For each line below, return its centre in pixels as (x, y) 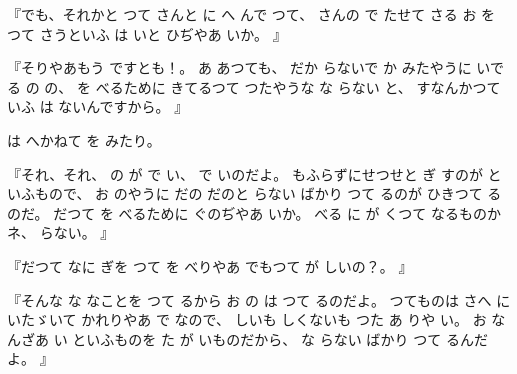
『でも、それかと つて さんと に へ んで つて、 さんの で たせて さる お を (251, 14)
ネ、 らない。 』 (61, 232)
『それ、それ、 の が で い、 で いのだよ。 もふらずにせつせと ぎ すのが (245, 173)
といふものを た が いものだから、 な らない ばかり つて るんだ (280, 338)
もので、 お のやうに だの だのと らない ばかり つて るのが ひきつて (258, 193)
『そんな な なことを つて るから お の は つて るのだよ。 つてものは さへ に (259, 299)
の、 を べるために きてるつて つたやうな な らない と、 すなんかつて (272, 86)
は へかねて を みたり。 (84, 139)
